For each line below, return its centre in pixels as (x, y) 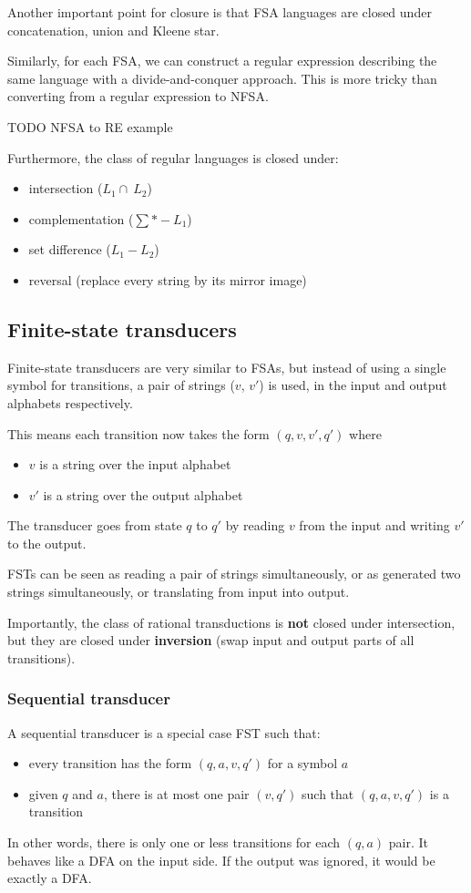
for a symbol (302, 763)
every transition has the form (110, 763)
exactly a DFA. (50, 878)
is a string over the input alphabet (135, 464)
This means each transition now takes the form (138, 433)
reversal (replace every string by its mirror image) (168, 279)
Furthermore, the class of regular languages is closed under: (173, 157)
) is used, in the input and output (353, 385)
